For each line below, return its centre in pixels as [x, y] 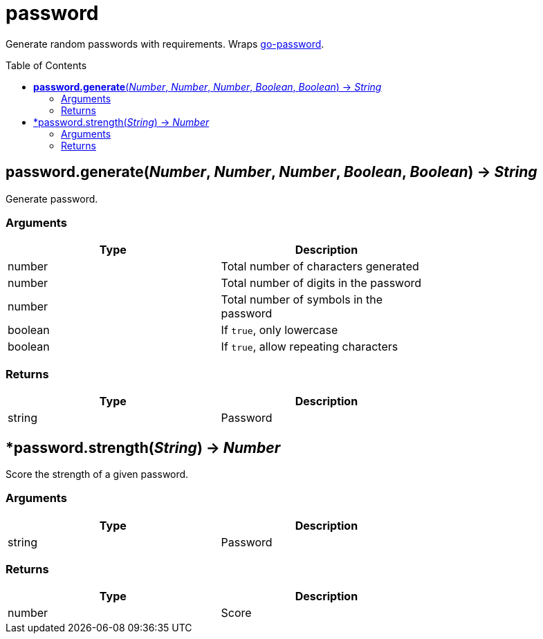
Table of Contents [46, 65]
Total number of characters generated [320, 267]
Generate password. [52, 198]
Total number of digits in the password [321, 283]
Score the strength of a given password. [97, 474]
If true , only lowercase [279, 330]
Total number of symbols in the [302, 300]
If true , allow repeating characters [310, 347]
